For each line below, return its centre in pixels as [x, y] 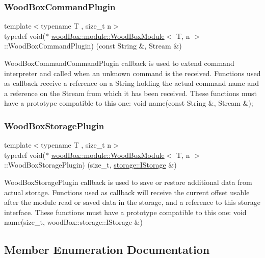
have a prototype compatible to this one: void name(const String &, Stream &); [129, 103]
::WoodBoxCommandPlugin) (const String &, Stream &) [93, 46]
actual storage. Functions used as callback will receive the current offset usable [127, 192]
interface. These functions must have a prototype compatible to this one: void [125, 212]
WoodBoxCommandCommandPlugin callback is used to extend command [119, 63]
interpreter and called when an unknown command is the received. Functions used [132, 73]
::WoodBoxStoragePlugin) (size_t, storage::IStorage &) [90, 165]
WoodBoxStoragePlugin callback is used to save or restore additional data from [128, 182]
